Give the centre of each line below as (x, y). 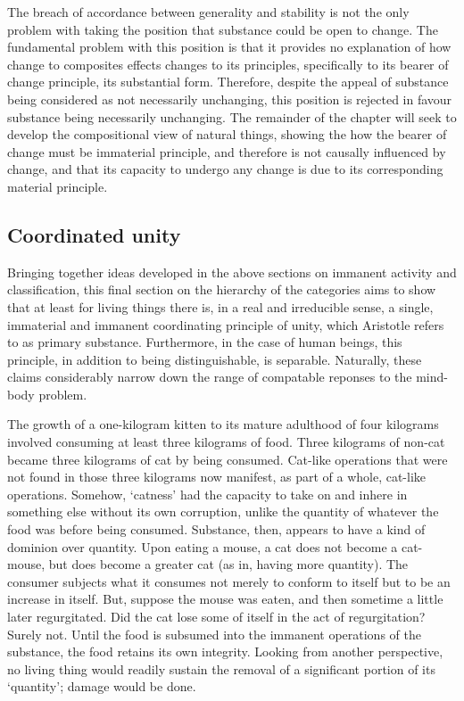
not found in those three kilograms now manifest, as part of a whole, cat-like (217, 477)
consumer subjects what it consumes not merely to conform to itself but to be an (229, 581)
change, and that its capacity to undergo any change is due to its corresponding (225, 169)
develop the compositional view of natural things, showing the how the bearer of (227, 134)
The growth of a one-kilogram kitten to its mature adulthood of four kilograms (223, 424)
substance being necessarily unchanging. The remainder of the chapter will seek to (232, 116)
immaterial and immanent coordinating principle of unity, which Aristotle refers (226, 324)
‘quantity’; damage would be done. (102, 686)
